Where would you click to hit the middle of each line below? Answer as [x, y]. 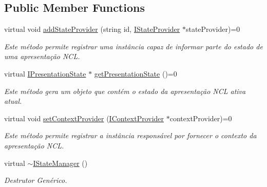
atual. [13, 101]
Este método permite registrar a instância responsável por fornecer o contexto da [130, 135]
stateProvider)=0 [213, 29]
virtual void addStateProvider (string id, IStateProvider [92, 29]
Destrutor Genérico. [36, 180]
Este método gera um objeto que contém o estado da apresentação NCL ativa [125, 91]
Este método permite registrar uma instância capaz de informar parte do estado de [133, 46]
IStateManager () [60, 163]
